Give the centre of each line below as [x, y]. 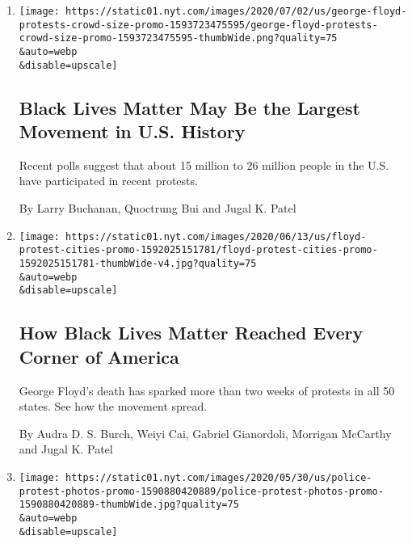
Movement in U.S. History [132, 131]
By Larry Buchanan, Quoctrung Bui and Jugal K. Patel [158, 208]
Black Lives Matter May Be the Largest [190, 107]
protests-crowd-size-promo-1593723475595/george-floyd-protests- [198, 25]
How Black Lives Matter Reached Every [191, 333]
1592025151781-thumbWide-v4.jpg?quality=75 [138, 263]
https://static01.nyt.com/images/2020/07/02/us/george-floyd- [236, 11]
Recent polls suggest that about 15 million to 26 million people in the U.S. [204, 164]
